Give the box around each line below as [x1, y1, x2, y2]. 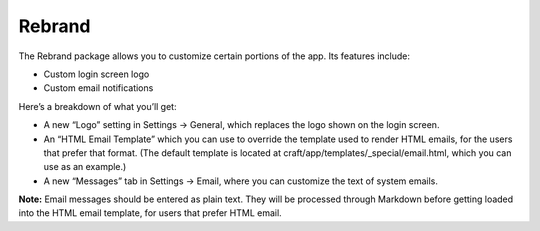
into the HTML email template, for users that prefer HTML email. [18, 207, 282, 219]
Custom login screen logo [43, 68, 150, 80]
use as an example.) [43, 161, 127, 173]
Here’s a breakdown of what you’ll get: [18, 100, 177, 112]
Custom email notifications [43, 82, 154, 94]
